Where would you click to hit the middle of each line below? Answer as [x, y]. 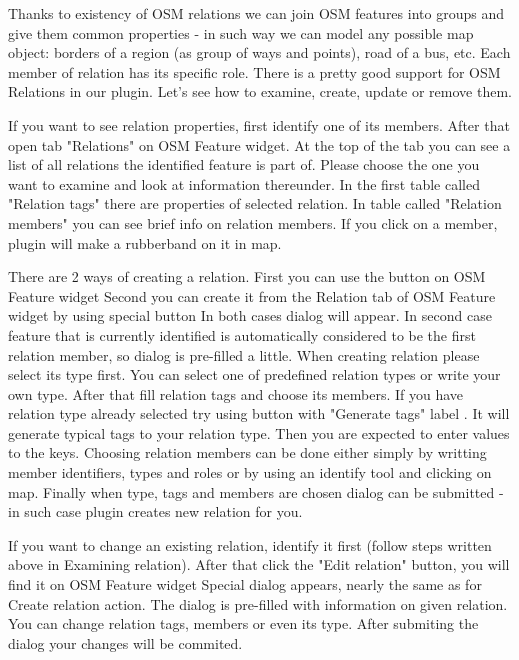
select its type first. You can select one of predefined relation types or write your [254, 374]
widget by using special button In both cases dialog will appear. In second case [250, 315]
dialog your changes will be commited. [125, 642]
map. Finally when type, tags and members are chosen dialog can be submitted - [256, 491]
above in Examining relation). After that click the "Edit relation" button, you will [259, 564]
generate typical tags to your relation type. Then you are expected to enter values [259, 432]
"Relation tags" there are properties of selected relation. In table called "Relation [255, 203]
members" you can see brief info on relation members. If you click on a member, [253, 222]
